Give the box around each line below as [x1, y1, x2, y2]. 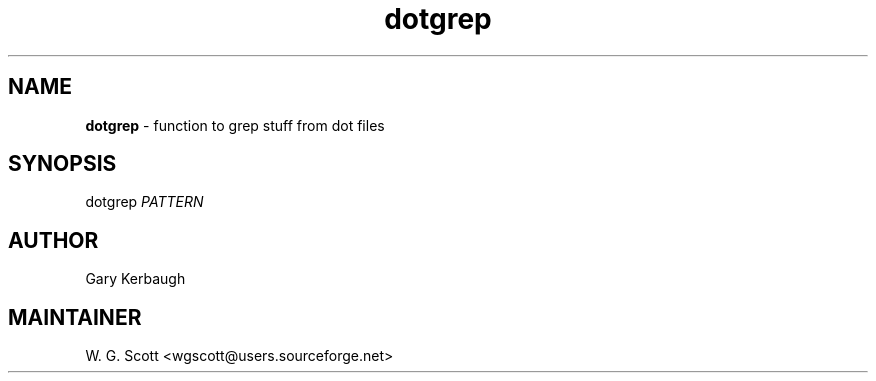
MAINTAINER [8, 304, 142, 330]
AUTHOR [8, 227, 99, 253]
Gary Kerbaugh [85, 270, 186, 288]
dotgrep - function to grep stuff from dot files [85, 116, 385, 134]
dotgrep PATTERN [85, 193, 204, 211]
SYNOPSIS [8, 151, 117, 177]
